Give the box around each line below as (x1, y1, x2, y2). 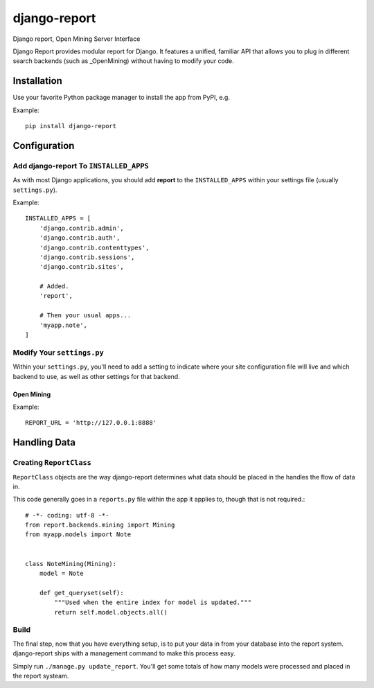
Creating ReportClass (12, 458, 91, 468)
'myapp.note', (39, 321, 88, 329)
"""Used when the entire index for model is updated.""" (54, 599, 252, 606)
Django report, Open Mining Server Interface (12, 35, 141, 43)
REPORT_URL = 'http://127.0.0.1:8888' (25, 419, 157, 427)
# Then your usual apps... (39, 312, 132, 319)
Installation (12, 75, 62, 87)
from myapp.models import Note (25, 531, 132, 538)
